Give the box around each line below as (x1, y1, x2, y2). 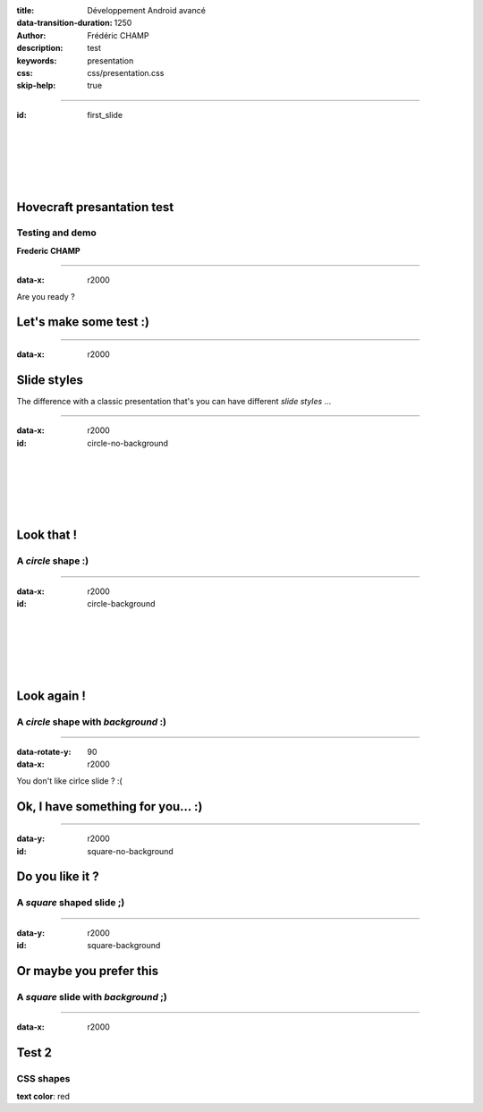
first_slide (87, 109, 123, 120)
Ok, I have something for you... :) (16, 799, 203, 814)
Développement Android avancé (87, 5, 206, 15)
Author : (16, 30, 47, 40)
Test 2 (16, 1045, 53, 1060)
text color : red (16, 1091, 71, 1102)
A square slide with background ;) (16, 990, 167, 1003)
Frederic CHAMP (16, 245, 80, 256)
